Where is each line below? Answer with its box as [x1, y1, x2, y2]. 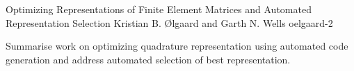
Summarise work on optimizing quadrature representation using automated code [6, 39, 348, 53]
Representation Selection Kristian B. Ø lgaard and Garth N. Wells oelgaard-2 [6, 15, 333, 30]
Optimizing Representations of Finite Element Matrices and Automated [6, 2, 312, 16]
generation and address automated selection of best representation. [6, 52, 291, 66]
